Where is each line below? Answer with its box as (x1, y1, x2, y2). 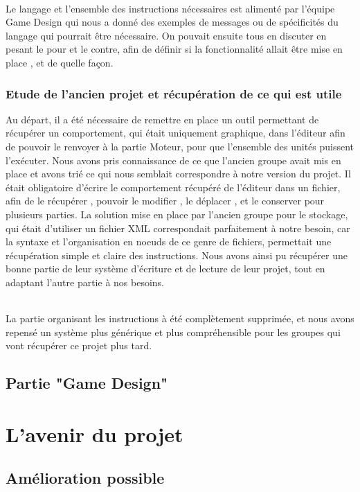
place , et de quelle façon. (6, 55, 114, 69)
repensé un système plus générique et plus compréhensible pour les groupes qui (6, 324, 341, 339)
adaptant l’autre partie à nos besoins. (6, 274, 164, 289)
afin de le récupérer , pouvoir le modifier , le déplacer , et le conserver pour (6, 193, 325, 208)
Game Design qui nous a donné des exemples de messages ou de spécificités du (6, 15, 339, 29)
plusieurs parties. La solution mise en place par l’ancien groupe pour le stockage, (6, 207, 348, 221)
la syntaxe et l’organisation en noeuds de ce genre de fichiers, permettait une (6, 234, 332, 249)
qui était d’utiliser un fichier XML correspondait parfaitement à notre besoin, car (6, 220, 350, 235)
